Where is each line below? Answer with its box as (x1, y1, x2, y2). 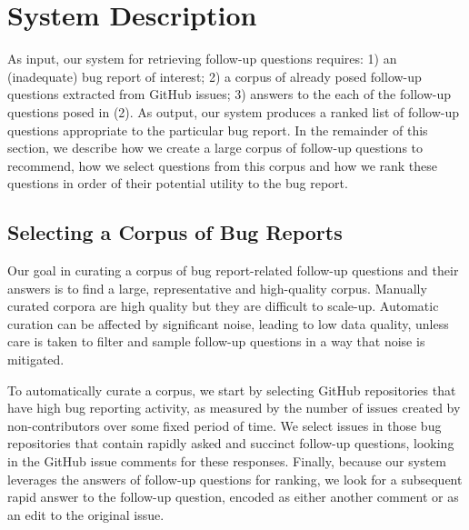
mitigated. (7, 350, 65, 369)
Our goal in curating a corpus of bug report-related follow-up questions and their (7, 261, 459, 280)
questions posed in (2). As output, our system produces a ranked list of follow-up (7, 102, 459, 121)
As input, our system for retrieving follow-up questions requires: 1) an (7, 49, 397, 68)
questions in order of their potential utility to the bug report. (7, 174, 348, 193)
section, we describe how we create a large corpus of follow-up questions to (7, 138, 424, 157)
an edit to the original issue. (7, 505, 165, 524)
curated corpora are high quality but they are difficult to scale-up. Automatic (7, 296, 439, 315)
